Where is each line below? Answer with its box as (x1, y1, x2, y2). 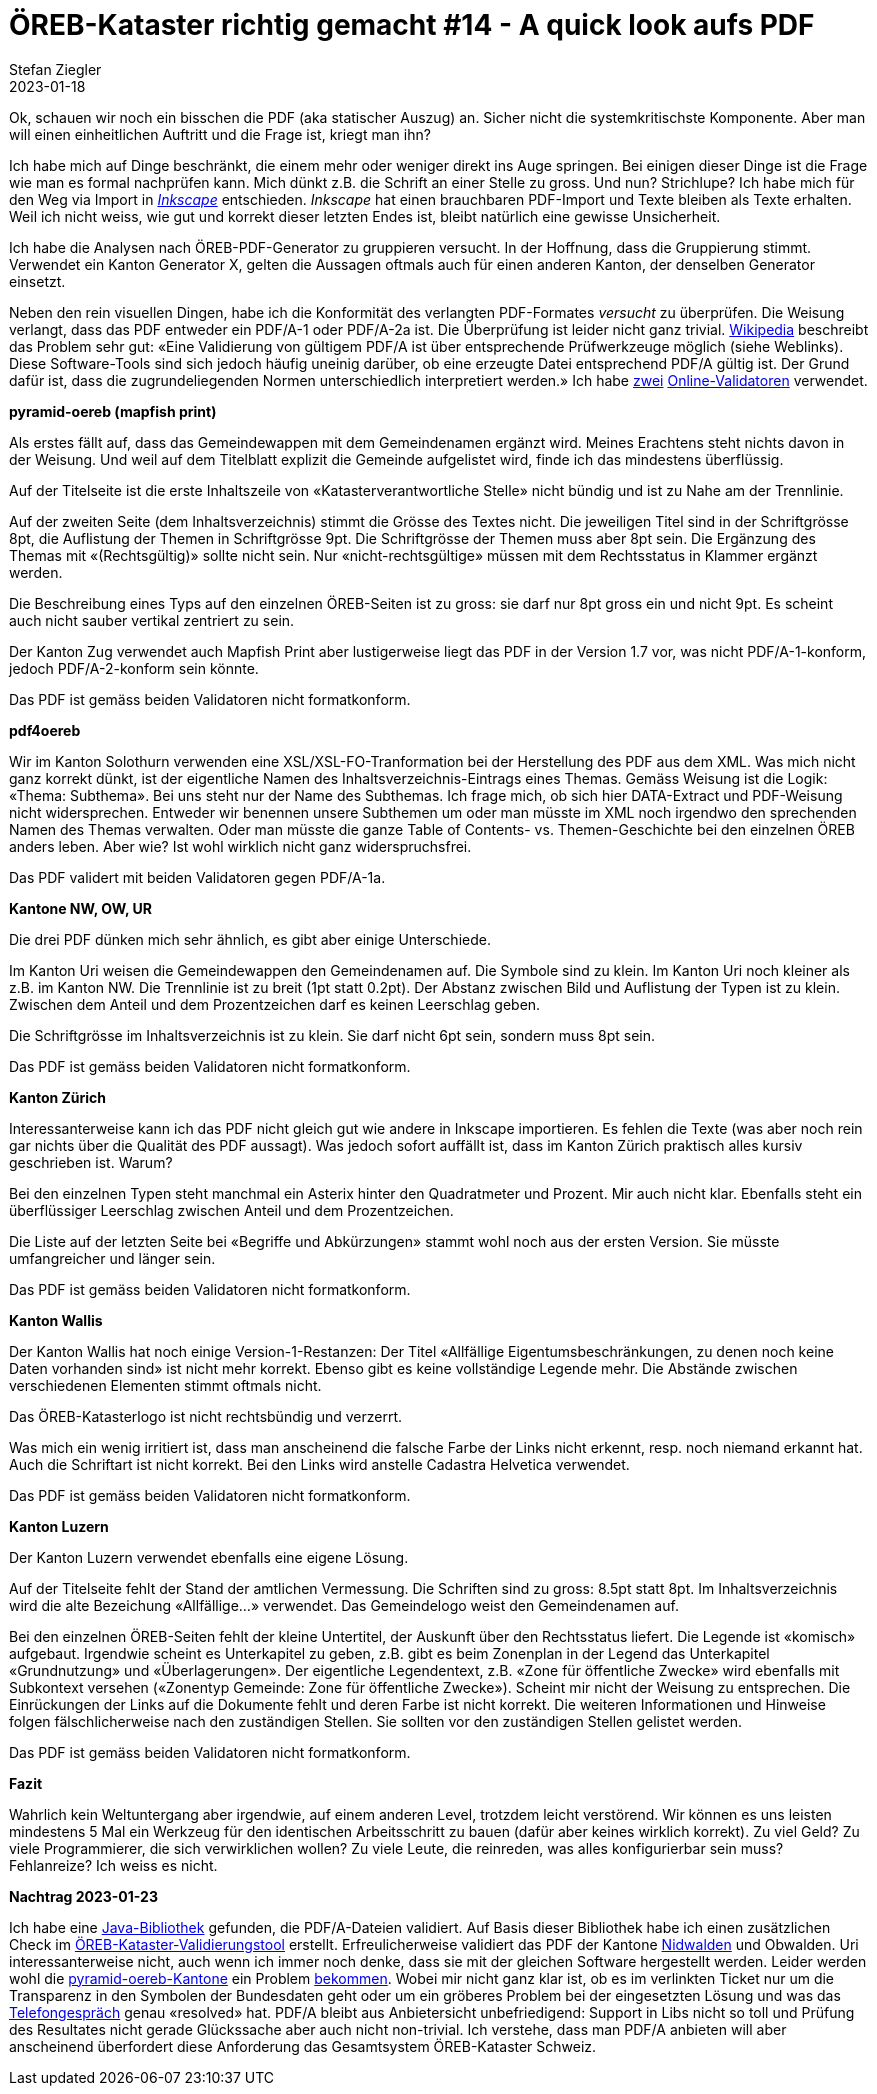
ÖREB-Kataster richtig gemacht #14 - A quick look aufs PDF (9, 8, 815, 42)
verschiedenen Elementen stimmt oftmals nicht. (9, 1376, 322, 1394)
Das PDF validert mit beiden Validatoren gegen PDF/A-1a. (9, 868, 386, 886)
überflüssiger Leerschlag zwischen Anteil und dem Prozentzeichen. (9, 1201, 454, 1219)
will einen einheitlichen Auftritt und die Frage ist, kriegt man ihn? (9, 125, 431, 143)
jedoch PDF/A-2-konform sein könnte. (9, 659, 259, 677)
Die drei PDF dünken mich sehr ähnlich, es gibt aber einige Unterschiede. (9, 930, 491, 948)
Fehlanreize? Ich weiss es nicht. (9, 1856, 218, 1874)
